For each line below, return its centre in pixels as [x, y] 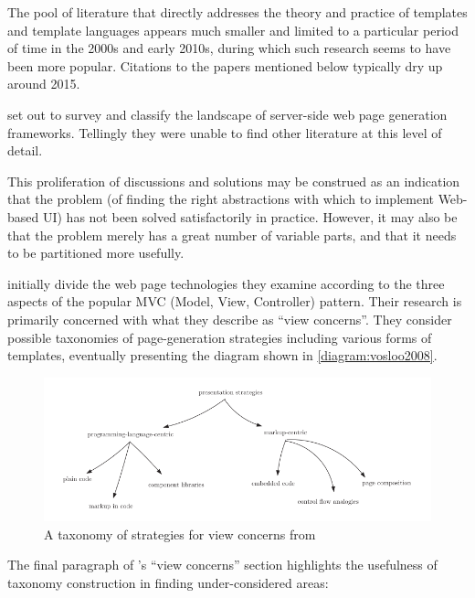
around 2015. [44, 84]
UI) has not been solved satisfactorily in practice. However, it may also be [250, 216]
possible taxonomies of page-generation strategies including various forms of [220, 337]
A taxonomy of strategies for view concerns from [180, 534]
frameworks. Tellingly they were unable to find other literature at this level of [225, 132]
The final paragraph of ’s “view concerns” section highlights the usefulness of [222, 565]
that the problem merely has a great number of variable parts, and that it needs [232, 235]
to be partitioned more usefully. [96, 253]
